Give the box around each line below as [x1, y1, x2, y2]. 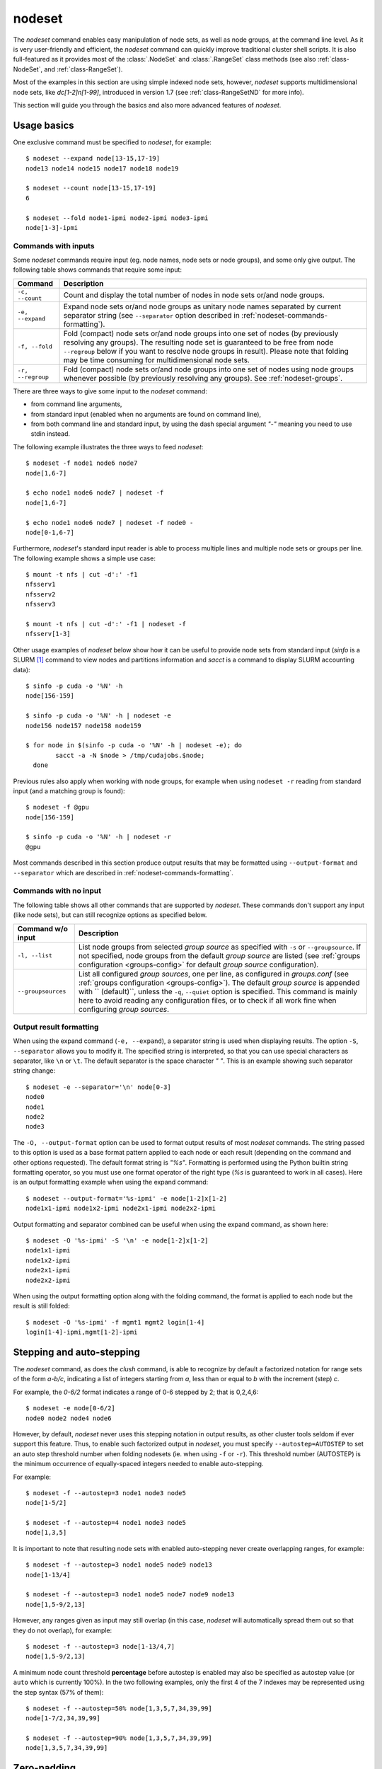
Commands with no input [13, 886, 102, 896]
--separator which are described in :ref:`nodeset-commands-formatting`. [13, 868, 233, 877]
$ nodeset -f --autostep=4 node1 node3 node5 [25, 1519, 187, 1527]
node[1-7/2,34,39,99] [25, 1715, 100, 1722]
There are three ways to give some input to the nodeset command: [13, 386, 208, 396]
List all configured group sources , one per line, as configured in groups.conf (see [78, 969, 349, 979]
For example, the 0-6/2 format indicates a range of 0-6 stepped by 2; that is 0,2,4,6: [13, 1388, 259, 1396]
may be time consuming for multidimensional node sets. [63, 355, 250, 364]
